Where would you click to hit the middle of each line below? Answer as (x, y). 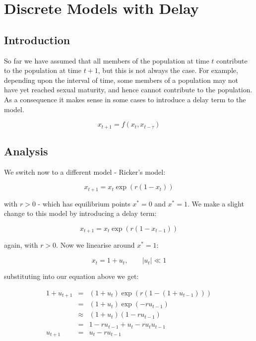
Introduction (37, 39)
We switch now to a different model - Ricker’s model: (85, 171)
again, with (21, 245)
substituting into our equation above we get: (71, 276)
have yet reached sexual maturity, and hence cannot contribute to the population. (128, 90)
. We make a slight (216, 203)
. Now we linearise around (96, 245)
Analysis (26, 151)
